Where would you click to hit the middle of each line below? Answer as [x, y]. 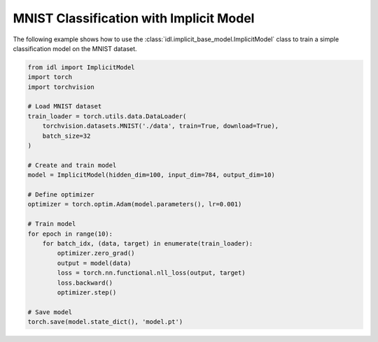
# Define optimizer [61, 195]
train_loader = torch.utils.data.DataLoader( [107, 116]
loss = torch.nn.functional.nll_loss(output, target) [151, 273]
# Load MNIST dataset [65, 106]
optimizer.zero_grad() [96, 253]
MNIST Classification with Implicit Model [134, 18]
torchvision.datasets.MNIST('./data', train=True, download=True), [161, 126]
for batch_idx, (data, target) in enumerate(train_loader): [148, 243]
